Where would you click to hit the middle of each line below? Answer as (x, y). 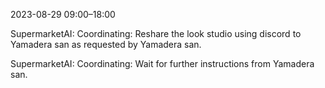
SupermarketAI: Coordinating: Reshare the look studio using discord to (156, 33)
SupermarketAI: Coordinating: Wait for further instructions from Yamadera (162, 63)
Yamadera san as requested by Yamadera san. (106, 44)
